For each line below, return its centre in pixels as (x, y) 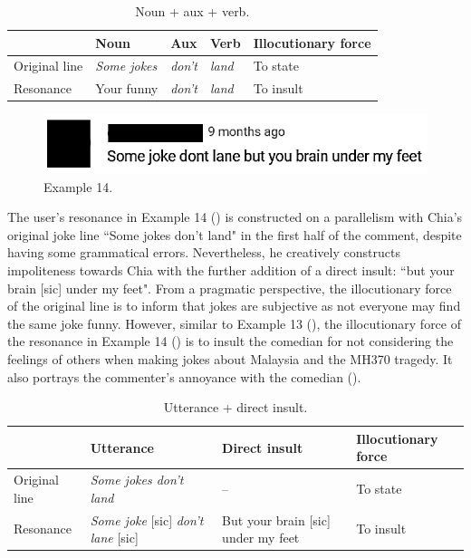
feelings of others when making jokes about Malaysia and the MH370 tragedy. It (230, 358)
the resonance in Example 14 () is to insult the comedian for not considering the (231, 341)
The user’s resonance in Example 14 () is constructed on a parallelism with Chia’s (235, 217)
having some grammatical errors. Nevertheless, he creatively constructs (204, 252)
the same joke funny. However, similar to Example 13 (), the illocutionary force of (235, 323)
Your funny (127, 88)
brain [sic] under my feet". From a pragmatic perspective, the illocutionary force (230, 288)
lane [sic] (114, 538)
